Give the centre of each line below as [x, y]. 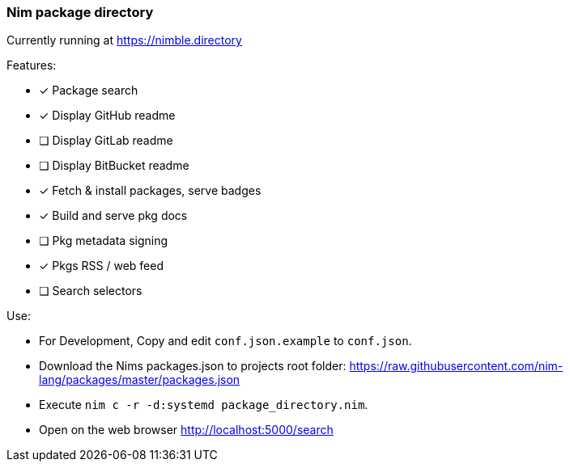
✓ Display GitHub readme [107, 116]
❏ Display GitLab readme [106, 141]
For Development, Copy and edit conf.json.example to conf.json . [225, 341]
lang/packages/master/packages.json [140, 380]
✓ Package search [89, 91]
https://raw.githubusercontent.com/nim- [456, 366]
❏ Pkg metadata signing [104, 241]
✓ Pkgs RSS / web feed [101, 266]
